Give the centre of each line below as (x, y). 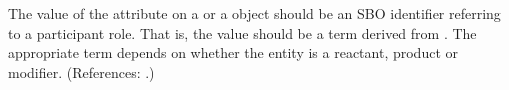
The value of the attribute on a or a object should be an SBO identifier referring (254, 13)
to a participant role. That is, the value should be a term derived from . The (242, 32)
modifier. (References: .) (81, 71)
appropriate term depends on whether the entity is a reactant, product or (233, 52)
